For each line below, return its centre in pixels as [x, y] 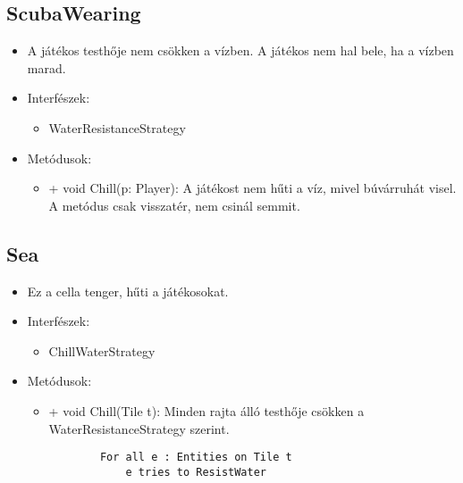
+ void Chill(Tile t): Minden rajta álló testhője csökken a [206, 410]
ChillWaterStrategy [102, 350]
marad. [46, 67]
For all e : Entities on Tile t [196, 458]
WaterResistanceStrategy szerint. [139, 428]
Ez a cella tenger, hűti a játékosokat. [128, 291]
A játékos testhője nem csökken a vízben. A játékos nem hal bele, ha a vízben [240, 50]
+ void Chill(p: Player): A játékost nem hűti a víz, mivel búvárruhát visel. [253, 188]
